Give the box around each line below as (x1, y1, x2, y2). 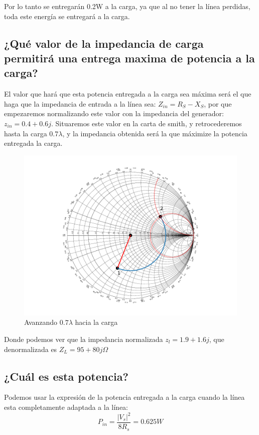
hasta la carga (4, 128, 47, 138)
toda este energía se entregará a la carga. (4, 11, 130, 21)
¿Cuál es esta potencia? (4, 368, 128, 384)
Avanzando (24, 317, 58, 327)
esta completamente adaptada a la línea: (4, 401, 128, 412)
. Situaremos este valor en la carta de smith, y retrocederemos (51, 118, 242, 128)
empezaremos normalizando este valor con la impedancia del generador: (4, 108, 224, 119)
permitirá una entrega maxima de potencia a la (4, 50, 255, 65)
